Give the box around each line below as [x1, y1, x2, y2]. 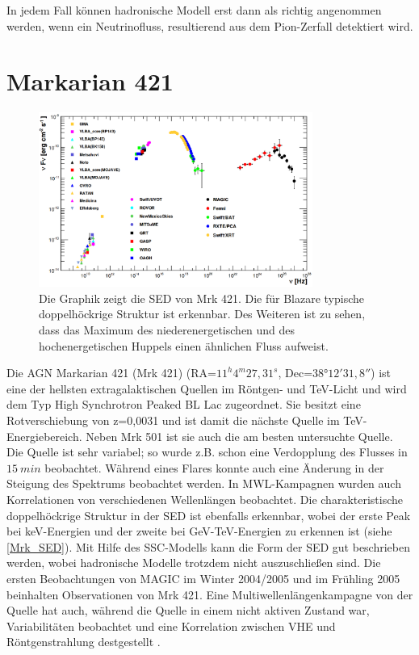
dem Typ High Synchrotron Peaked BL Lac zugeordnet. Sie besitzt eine [6, 396, 361, 413]
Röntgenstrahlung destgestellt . [6, 633, 161, 650]
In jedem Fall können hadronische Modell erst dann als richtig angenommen [6, 2, 382, 18]
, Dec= [278, 364, 313, 381]
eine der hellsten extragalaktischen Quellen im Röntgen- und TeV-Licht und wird [6, 380, 407, 397]
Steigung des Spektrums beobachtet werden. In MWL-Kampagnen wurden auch [6, 475, 401, 492]
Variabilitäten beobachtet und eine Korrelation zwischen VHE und [6, 617, 336, 634]
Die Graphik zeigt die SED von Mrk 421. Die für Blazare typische [39, 289, 365, 306]
